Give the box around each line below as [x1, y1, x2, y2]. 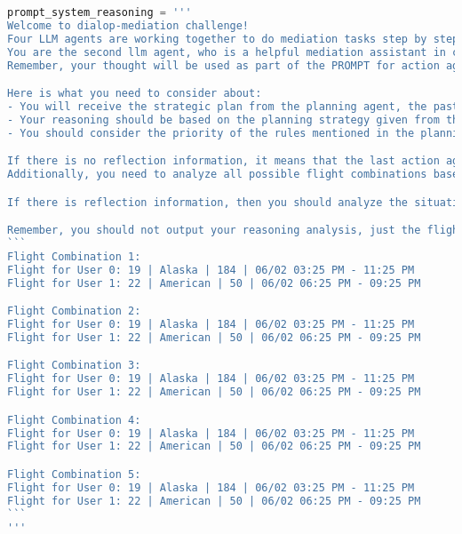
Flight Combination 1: [7, 250, 141, 263]
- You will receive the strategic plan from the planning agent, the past [7, 100, 459, 113]
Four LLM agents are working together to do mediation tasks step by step [7, 32, 459, 45]
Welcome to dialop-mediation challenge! [7, 19, 250, 32]
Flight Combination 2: [7, 305, 141, 318]
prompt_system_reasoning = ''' [7, 6, 192, 19]
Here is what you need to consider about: [7, 87, 262, 100]
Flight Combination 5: [7, 468, 141, 481]
